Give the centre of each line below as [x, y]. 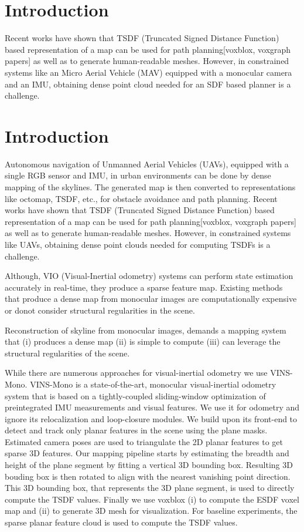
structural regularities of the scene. [67, 353]
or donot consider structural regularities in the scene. [100, 310]
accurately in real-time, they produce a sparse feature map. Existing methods [144, 287]
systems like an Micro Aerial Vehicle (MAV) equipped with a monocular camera [148, 72]
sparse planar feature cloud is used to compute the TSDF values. [121, 522]
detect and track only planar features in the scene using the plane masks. [136, 430]
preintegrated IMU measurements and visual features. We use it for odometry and [152, 407]
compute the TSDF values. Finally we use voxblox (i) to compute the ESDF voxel [152, 499]
